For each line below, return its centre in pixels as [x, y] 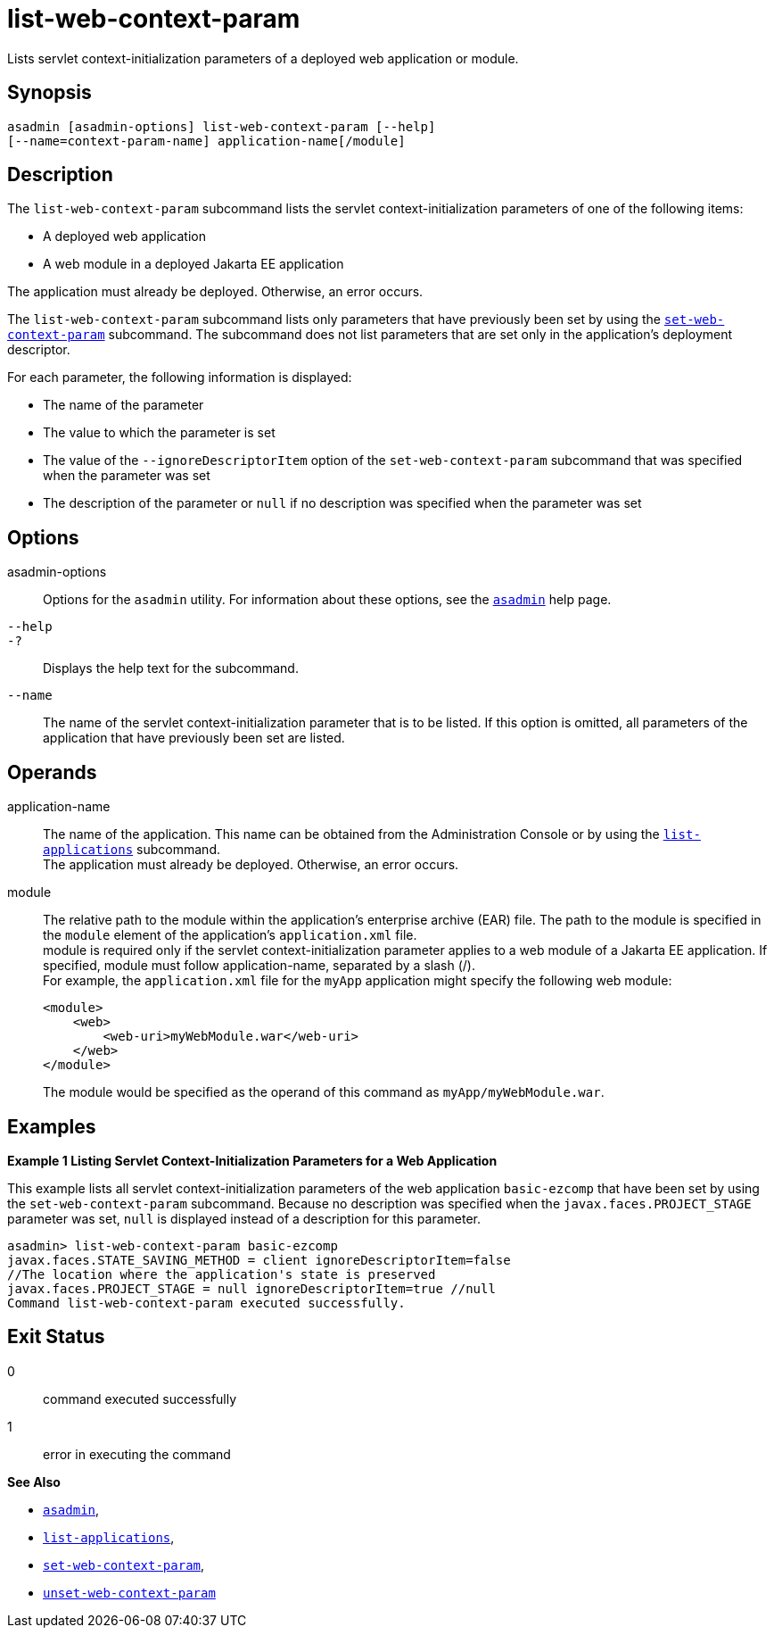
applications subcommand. [132, 850]
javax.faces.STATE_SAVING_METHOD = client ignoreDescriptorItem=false [259, 1260]
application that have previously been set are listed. [194, 738]
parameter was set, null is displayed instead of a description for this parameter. [244, 1218]
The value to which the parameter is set [159, 433]
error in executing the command [137, 1454]
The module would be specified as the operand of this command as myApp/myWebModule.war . [324, 1092]
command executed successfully [140, 1398]
